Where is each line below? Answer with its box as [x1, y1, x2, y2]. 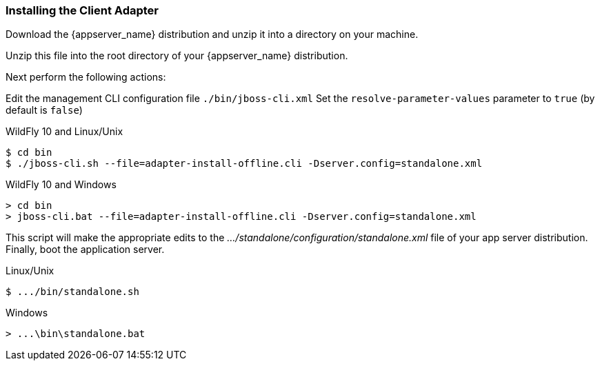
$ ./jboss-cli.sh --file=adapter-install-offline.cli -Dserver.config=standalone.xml [6, 158, 483, 170]
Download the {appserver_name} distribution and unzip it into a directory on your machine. [6, 28, 419, 41]
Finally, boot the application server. [6, 243, 165, 256]
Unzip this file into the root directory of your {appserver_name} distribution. [6, 50, 348, 62]
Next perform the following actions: [6, 71, 166, 83]
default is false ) [6, 104, 83, 116]
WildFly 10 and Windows [6, 179, 117, 191]
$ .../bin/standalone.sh [6, 286, 139, 298]
